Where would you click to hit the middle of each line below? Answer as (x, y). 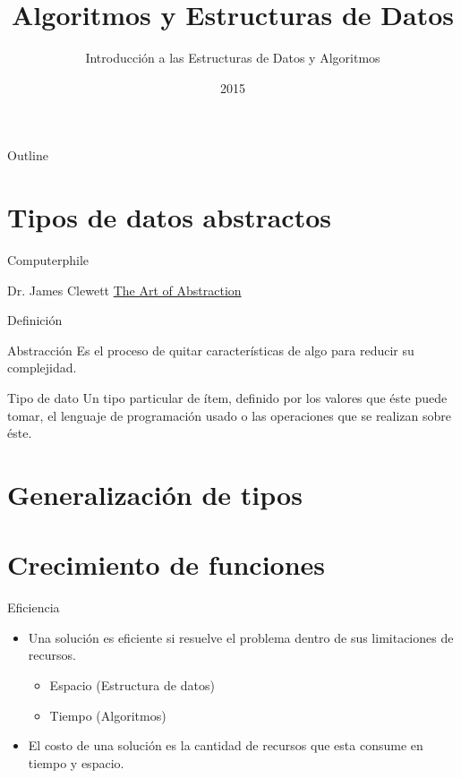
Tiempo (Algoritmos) (108, 715)
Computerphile (48, 260)
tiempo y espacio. (76, 762)
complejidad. (42, 368)
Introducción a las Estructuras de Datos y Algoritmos (233, 58)
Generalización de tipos (155, 494)
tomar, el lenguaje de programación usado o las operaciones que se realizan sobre (230, 415)
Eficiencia (34, 607)
